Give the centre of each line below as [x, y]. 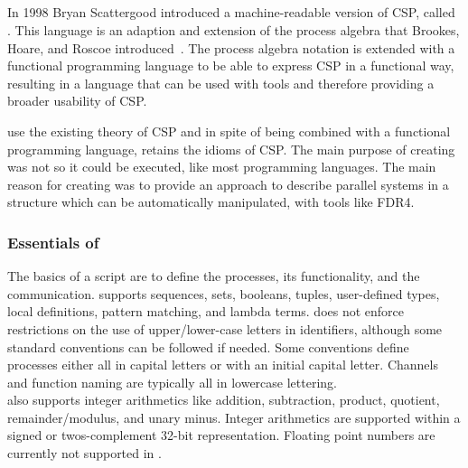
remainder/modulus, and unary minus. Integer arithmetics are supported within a [234, 417]
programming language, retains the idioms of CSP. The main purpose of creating [231, 149]
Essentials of [53, 242]
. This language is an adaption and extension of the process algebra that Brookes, [234, 29]
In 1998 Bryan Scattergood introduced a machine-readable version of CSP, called [231, 12]
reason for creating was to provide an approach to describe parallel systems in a [228, 184]
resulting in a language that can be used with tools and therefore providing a [221, 83]
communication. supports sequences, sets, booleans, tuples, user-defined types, [224, 293]
